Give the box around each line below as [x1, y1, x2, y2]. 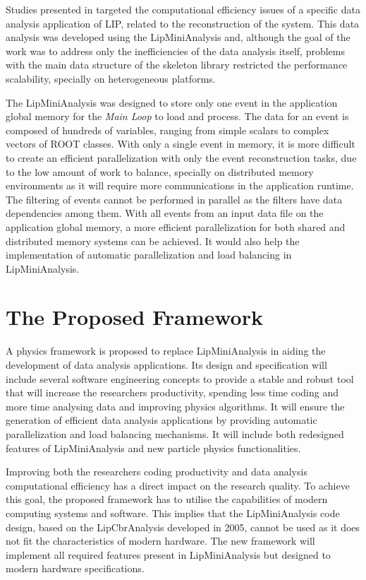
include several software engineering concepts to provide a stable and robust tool [6, 371, 354, 386]
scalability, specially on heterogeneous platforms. [6, 71, 216, 85]
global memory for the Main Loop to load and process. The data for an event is [6, 109, 349, 124]
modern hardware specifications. [6, 561, 145, 576]
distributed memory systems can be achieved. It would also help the [6, 233, 300, 248]
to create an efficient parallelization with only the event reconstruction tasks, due [6, 150, 357, 165]
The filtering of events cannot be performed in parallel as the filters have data [6, 191, 343, 206]
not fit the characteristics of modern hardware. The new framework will [6, 533, 315, 548]
